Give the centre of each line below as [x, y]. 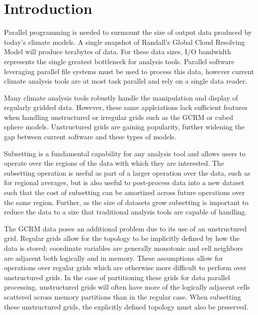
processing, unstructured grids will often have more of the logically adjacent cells [127, 287]
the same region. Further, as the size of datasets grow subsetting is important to [126, 202]
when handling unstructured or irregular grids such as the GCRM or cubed [119, 117]
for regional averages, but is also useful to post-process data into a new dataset [124, 182]
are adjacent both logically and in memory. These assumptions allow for [114, 258]
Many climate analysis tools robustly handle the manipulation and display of [121, 97]
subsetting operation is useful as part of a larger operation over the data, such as [127, 172]
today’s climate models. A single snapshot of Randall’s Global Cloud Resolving [125, 42]
